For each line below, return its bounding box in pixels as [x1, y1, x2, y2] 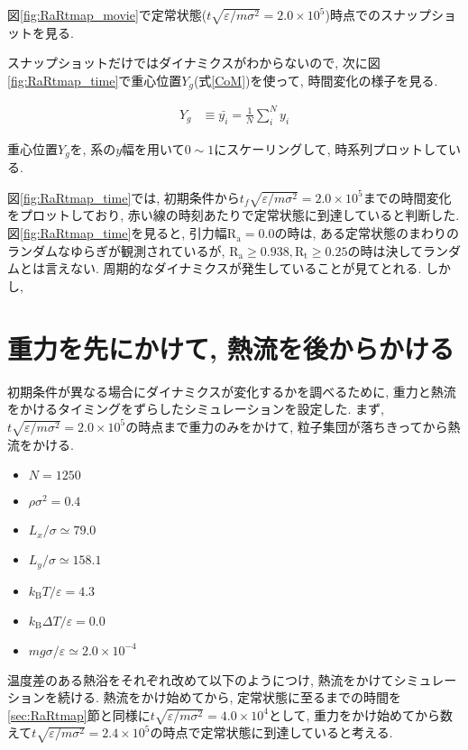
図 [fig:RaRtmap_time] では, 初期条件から [7, 187, 240, 206]
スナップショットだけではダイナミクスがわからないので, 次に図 [7, 53, 381, 72]
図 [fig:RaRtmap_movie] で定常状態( [7, 5, 207, 23]
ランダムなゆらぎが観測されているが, [7, 241, 225, 260]
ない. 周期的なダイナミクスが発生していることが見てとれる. [69, 259, 422, 278]
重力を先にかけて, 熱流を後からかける [7, 329, 454, 366]
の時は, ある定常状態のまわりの [274, 224, 459, 242]
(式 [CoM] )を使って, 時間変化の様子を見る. [193, 70, 438, 89]
